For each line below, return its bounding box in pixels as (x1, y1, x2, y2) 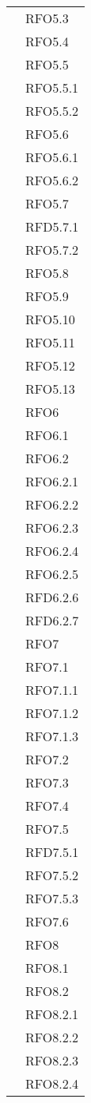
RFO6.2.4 (25, 542, 79, 560)
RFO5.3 (25, 9, 69, 27)
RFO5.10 (25, 310, 75, 328)
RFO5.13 (25, 379, 75, 398)
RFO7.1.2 (25, 704, 79, 722)
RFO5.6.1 (25, 148, 79, 166)
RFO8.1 (25, 958, 69, 977)
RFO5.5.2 (25, 101, 79, 120)
